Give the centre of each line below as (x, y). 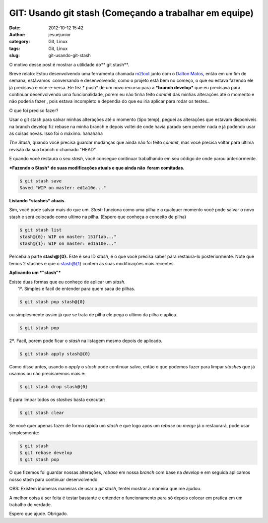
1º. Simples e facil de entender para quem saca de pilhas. (77, 289)
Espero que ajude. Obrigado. (38, 514)
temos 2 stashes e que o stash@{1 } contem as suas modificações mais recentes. (92, 263)
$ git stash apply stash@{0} (55, 354)
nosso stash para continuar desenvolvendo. (54, 479)
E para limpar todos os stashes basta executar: (57, 400)
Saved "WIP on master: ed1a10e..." (63, 188)
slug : (14, 56)
